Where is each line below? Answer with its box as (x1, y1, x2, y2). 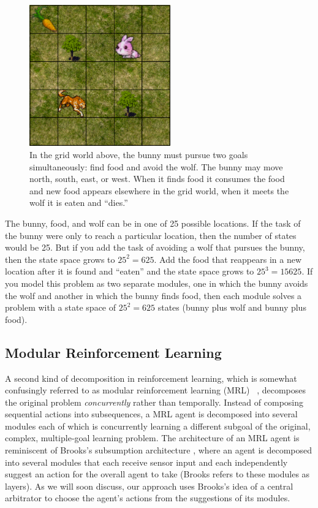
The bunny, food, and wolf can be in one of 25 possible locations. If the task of (5, 216, 301, 229)
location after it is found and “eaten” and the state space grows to (5, 265, 254, 278)
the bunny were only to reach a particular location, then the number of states (5, 229, 297, 241)
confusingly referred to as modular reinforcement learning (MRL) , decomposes (5, 384, 306, 396)
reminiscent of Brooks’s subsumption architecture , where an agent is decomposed (5, 444, 312, 457)
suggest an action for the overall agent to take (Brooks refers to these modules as (5, 468, 310, 480)
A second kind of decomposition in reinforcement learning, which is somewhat (5, 371, 297, 384)
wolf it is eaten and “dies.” (29, 196, 128, 209)
